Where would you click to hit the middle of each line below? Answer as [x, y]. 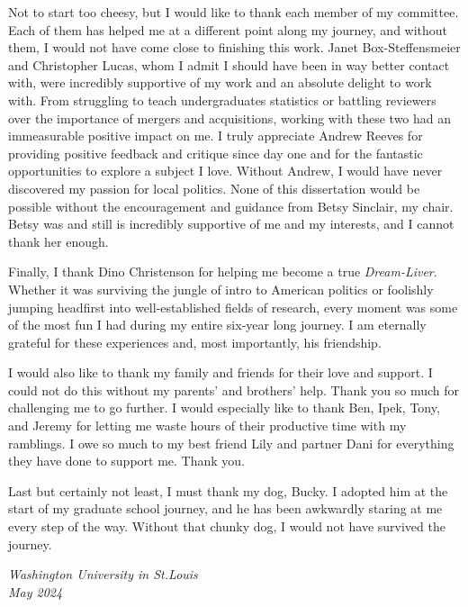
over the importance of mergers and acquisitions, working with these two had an [230, 118]
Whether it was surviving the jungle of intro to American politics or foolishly [221, 289]
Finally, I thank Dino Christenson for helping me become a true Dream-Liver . [223, 272]
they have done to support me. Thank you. [127, 461]
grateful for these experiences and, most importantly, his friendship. [195, 342]
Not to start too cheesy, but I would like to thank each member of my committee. [234, 12]
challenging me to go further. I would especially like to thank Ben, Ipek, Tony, [224, 408]
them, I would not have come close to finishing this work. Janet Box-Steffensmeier [234, 47]
